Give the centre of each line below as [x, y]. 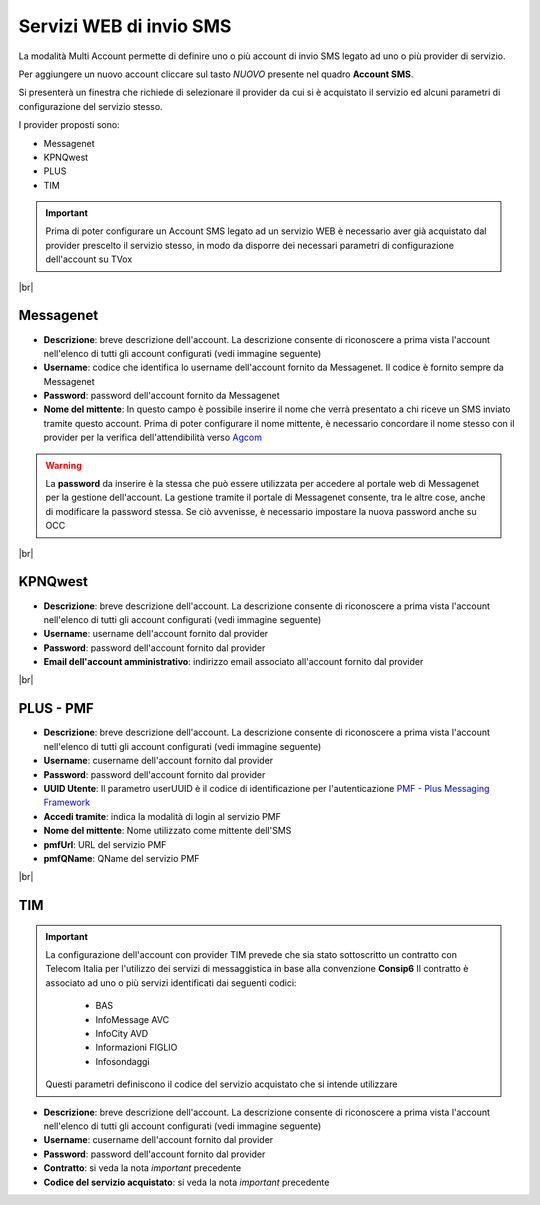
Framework [66, 802]
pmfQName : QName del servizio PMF [121, 858]
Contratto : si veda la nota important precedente [142, 1168]
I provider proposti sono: [69, 125]
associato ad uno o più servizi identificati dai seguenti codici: [171, 982]
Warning [63, 465]
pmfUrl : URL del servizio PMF [105, 844]
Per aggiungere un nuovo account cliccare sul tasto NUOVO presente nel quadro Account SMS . [216, 74]
